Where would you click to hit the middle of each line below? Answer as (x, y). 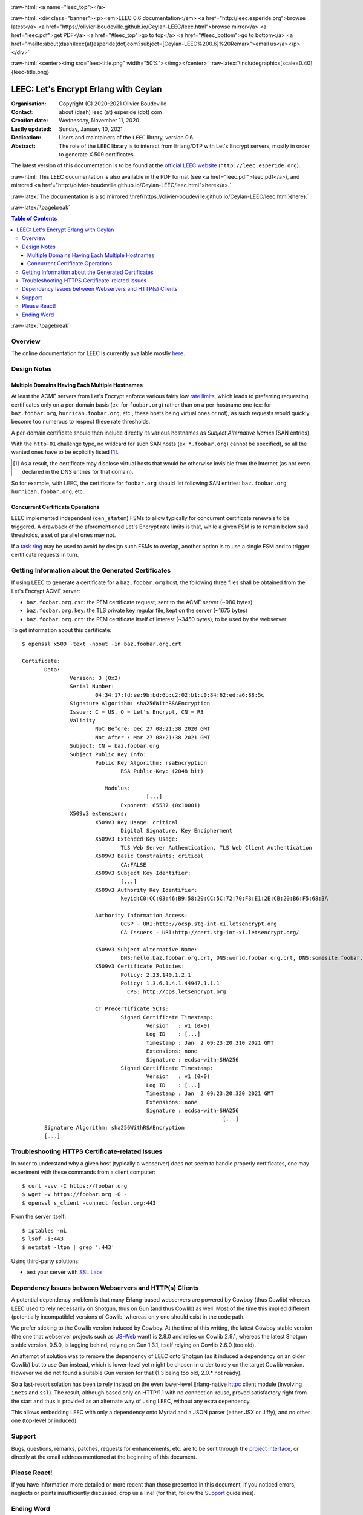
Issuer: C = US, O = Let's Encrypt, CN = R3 (137, 712)
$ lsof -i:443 (43, 1239)
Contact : (23, 112)
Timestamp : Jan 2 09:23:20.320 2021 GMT (210, 1094)
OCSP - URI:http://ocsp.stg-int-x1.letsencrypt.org (199, 924)
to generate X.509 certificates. (97, 154)
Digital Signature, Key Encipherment (177, 831)
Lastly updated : (31, 129)
